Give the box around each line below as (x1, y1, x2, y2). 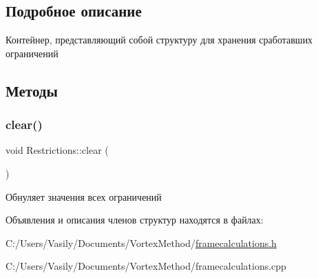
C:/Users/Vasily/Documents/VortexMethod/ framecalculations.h (6, 235, 277, 250)
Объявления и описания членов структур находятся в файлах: (6, 212, 264, 227)
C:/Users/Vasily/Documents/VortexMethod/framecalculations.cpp (6, 259, 286, 273)
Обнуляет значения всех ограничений (6, 189, 162, 203)
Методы (6, 79, 58, 101)
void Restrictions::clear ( (6, 143, 109, 157)
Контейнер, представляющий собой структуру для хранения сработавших (6, 32, 313, 47)
